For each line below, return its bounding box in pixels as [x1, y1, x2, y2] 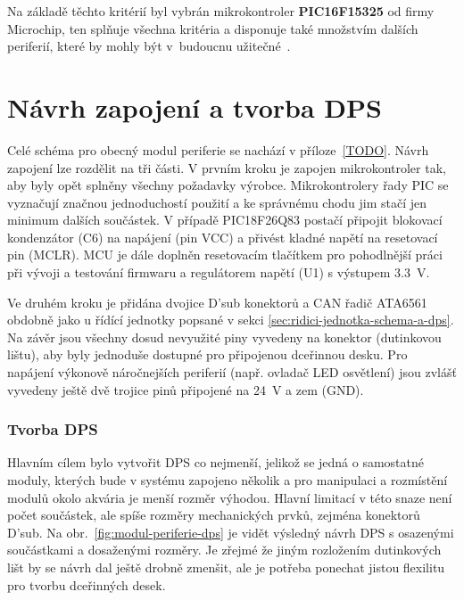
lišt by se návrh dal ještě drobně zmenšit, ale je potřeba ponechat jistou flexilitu [7, 558, 445, 576]
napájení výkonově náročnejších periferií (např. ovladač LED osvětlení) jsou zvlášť [7, 363, 457, 382]
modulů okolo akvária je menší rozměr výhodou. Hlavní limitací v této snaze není [7, 488, 452, 506]
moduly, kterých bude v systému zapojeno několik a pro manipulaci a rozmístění [7, 471, 448, 489]
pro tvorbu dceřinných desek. [7, 575, 166, 594]
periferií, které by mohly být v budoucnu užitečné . [7, 37, 291, 55]
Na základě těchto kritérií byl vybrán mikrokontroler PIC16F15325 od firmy [7, 2, 435, 20]
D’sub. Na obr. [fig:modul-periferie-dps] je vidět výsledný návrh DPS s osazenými [7, 522, 454, 541]
